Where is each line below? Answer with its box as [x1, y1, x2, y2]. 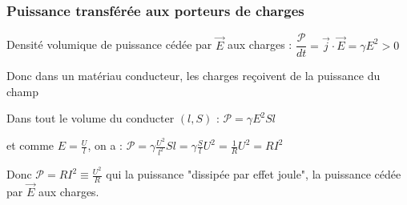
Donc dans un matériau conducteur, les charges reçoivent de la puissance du [6, 67, 381, 84]
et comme [6, 137, 54, 154]
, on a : [87, 137, 123, 154]
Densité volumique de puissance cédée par [6, 36, 212, 53]
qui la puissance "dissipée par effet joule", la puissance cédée [106, 166, 401, 183]
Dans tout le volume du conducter [6, 110, 175, 127]
